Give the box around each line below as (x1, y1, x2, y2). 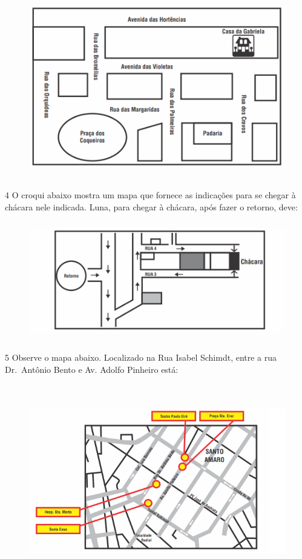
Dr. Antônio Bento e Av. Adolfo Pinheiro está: (5, 363, 179, 375)
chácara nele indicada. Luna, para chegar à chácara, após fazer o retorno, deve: (5, 200, 298, 213)
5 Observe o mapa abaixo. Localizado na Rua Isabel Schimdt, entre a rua (5, 351, 277, 364)
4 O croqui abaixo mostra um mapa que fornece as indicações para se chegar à (5, 188, 296, 201)
